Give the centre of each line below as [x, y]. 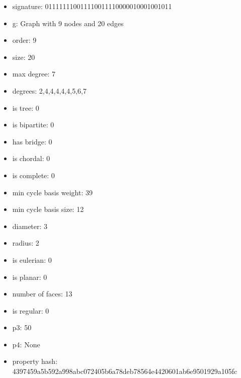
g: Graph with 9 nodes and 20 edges [68, 23]
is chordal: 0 [31, 158]
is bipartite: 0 [33, 125]
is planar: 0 [30, 277]
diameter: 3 [30, 226]
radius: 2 [26, 243]
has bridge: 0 [32, 141]
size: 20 [24, 57]
